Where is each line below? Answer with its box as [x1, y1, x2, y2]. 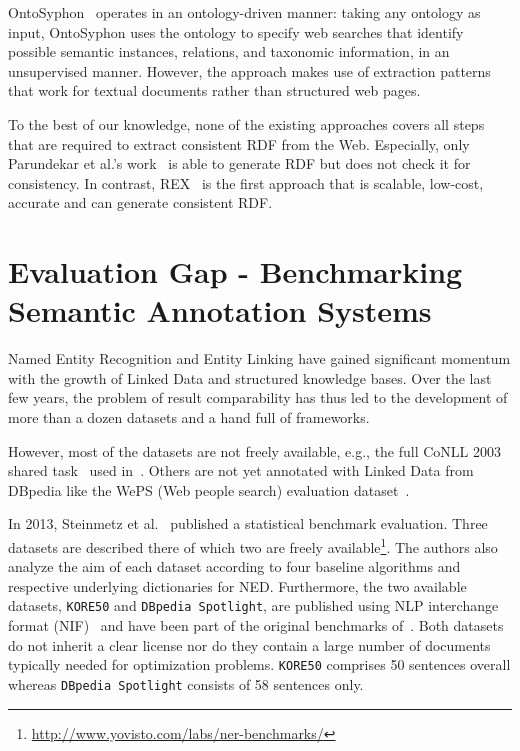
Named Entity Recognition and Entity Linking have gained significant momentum [8, 348, 511, 369]
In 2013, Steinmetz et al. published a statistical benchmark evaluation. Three [8, 513, 488, 534]
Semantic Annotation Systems [8, 290, 432, 331]
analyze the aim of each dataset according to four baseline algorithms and [8, 556, 461, 577]
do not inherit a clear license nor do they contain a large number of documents [8, 634, 491, 655]
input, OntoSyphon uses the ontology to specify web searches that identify [8, 21, 464, 42]
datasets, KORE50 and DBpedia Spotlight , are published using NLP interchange [8, 595, 499, 616]
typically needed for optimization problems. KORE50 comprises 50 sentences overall [8, 654, 511, 675]
